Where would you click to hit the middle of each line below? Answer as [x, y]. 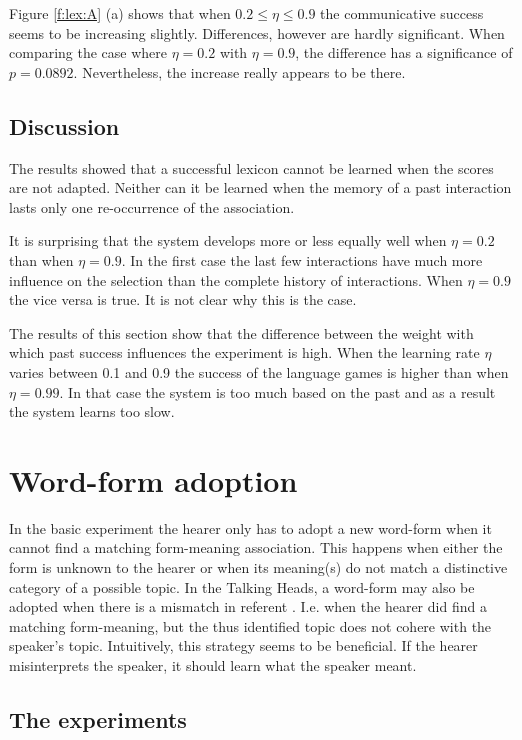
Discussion [64, 125]
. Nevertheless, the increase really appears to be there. [239, 71]
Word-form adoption [153, 479]
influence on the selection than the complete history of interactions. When [236, 279]
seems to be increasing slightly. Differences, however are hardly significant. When [257, 32]
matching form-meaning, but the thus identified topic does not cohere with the [250, 625]
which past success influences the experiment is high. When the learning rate [244, 352]
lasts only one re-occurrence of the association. [152, 206]
